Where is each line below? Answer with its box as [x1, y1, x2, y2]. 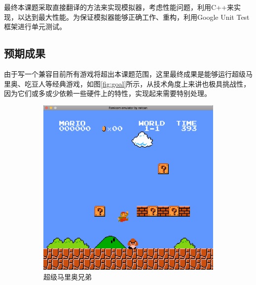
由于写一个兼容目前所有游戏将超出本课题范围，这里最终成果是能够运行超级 [4, 68, 246, 79]
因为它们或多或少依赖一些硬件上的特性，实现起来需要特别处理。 [4, 88, 211, 98]
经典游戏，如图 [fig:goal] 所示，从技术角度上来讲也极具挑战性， [52, 78, 251, 89]
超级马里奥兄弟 [43, 271, 92, 282]
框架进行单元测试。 [4, 21, 66, 32]
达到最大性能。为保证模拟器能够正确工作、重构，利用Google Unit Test [24, 11, 250, 22]
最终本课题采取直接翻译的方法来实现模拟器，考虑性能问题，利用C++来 [4, 2, 234, 12]
